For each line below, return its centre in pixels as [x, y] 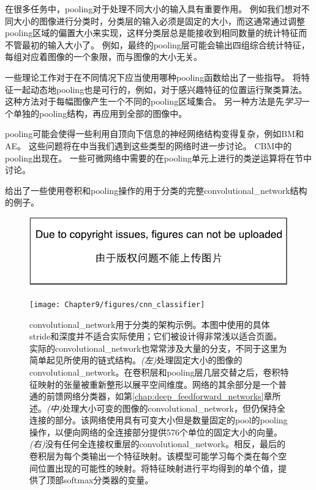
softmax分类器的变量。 [108, 480]
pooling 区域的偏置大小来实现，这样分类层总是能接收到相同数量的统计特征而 [156, 33]
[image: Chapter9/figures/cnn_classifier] [117, 304]
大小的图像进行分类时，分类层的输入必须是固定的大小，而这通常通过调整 [159, 20]
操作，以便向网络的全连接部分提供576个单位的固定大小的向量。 [156, 432]
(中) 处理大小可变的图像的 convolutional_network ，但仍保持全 [166, 408]
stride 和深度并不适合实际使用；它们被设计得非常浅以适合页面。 [156, 336]
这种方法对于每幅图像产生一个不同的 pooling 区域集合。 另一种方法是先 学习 [153, 101]
